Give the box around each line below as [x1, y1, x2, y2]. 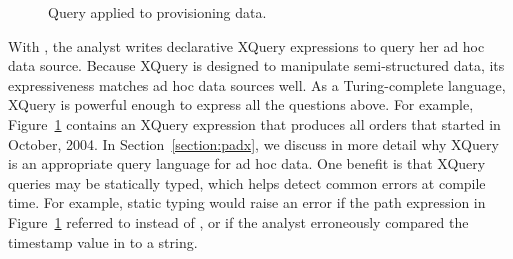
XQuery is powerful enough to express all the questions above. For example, [8, 94, 474, 115]
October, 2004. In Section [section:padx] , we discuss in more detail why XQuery [8, 133, 499, 154]
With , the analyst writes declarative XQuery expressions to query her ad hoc [8, 35, 485, 56]
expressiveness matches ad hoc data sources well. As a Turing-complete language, [8, 74, 506, 95]
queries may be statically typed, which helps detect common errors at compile [8, 172, 486, 193]
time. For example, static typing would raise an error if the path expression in [8, 192, 486, 213]
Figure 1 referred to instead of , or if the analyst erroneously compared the [8, 211, 469, 232]
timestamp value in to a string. [8, 231, 198, 252]
